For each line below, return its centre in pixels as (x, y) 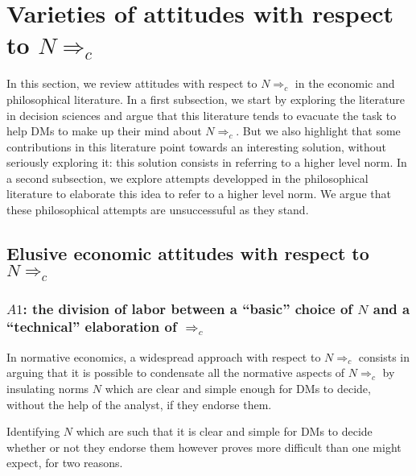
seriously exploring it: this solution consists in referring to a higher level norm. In (207, 162)
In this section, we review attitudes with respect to (132, 83)
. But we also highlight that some (318, 131)
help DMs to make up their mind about (104, 131)
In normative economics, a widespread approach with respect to (164, 356)
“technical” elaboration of (92, 327)
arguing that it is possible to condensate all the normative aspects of (176, 373)
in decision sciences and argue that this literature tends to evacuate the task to (202, 115)
